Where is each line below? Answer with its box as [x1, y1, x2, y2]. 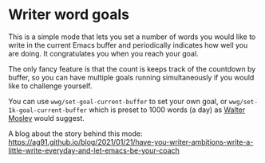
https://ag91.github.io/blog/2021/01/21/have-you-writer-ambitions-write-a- [8, 137, 254, 146]
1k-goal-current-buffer [8, 106, 88, 114]
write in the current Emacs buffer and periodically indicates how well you [8, 40, 248, 49]
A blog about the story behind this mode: [8, 129, 143, 138]
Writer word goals [8, 6, 130, 24]
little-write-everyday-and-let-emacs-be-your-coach [8, 146, 180, 155]
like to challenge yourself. [8, 81, 93, 91]
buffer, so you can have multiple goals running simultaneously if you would [8, 72, 255, 82]
